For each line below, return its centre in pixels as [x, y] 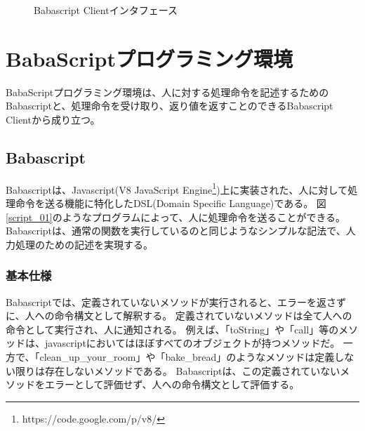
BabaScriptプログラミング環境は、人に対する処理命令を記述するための [167, 92]
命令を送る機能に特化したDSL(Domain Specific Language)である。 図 [171, 203]
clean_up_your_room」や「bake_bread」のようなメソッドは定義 [187, 356]
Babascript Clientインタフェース [106, 10]
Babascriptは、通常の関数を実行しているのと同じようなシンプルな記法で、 [176, 231]
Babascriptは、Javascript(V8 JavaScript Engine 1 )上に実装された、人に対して [177, 188]
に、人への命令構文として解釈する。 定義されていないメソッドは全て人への [179, 316]
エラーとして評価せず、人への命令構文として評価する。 [172, 384]
